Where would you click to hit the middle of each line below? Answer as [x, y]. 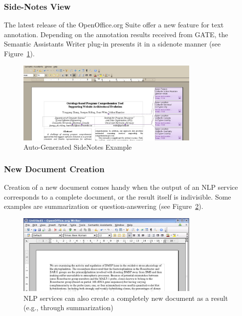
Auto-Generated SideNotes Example [78, 147]
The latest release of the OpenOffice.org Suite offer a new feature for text [114, 25]
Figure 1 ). [19, 53]
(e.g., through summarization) [68, 307]
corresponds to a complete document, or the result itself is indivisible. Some [118, 196]
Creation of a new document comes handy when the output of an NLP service [121, 187]
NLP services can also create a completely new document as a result [126, 298]
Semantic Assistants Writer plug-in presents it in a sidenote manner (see [112, 44]
